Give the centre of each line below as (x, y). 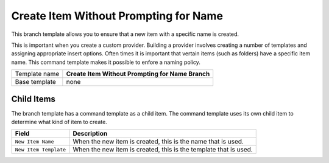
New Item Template (41, 149)
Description (90, 134)
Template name (37, 74)
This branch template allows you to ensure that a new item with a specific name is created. (125, 34)
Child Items (34, 99)
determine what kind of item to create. (59, 122)
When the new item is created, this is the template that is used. (163, 150)
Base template (35, 82)
